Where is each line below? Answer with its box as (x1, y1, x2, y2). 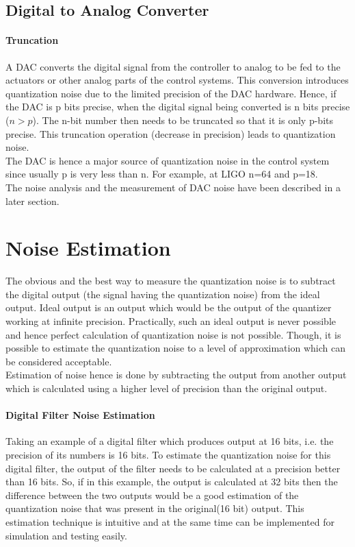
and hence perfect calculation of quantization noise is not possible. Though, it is (5, 327, 341, 341)
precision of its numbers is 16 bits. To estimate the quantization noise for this (5, 447, 331, 461)
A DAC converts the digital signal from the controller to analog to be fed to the (5, 59, 341, 73)
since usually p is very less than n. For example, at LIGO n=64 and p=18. (5, 167, 318, 181)
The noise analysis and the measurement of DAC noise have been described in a (5, 180, 341, 194)
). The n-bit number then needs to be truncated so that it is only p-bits (32, 112, 334, 127)
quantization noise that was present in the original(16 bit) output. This (5, 501, 304, 515)
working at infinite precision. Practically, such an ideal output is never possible (5, 314, 336, 328)
